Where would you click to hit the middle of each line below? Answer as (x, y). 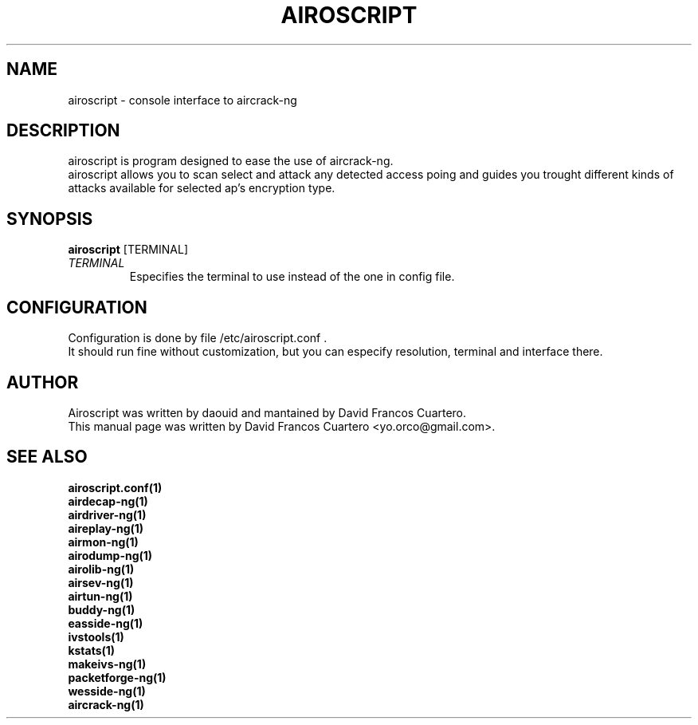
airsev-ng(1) (101, 582)
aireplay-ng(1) (106, 528)
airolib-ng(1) (101, 569)
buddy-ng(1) (102, 609)
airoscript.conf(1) (115, 487)
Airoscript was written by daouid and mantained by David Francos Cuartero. (267, 412)
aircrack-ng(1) (106, 704)
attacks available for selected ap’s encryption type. (202, 188)
